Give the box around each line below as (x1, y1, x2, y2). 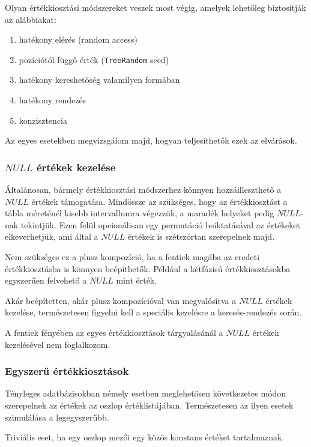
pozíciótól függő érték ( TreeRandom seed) (19, 53, 169, 65)
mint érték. (116, 274, 157, 287)
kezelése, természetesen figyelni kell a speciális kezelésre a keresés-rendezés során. (5, 306, 302, 318)
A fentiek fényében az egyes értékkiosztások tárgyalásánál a (5, 326, 223, 338)
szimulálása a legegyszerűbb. (5, 410, 109, 423)
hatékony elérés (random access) (19, 33, 137, 46)
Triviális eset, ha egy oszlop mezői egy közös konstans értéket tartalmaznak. (5, 431, 285, 443)
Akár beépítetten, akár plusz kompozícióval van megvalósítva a (5, 294, 237, 306)
